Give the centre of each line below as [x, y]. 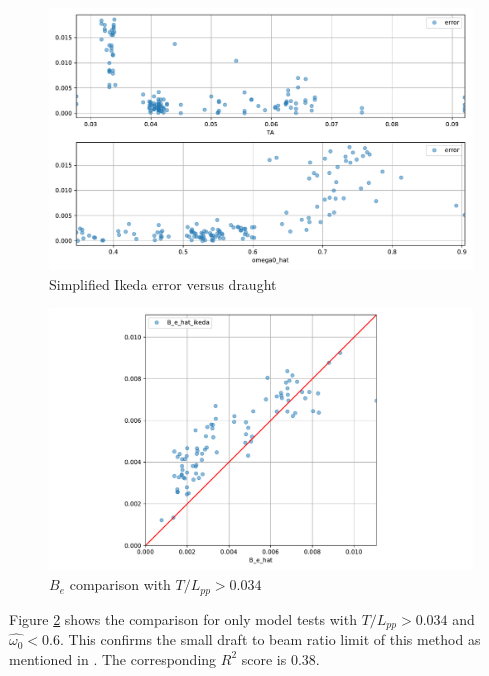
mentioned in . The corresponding [113, 658]
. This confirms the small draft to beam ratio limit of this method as [270, 639]
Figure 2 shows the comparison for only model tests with [183, 618]
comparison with [120, 584]
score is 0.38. [280, 658]
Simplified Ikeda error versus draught [163, 283]
